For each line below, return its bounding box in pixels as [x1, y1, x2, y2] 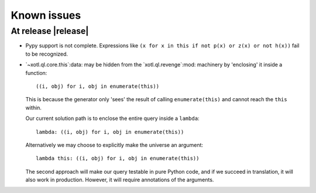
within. [25, 104, 42, 111]
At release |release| [11, 26, 89, 36]
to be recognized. [25, 50, 68, 57]
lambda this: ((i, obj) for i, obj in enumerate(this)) [36, 155, 200, 162]
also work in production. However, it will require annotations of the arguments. [25, 176, 214, 184]
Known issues [11, 9, 81, 22]
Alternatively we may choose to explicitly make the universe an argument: [25, 141, 204, 149]
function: [25, 69, 47, 76]
